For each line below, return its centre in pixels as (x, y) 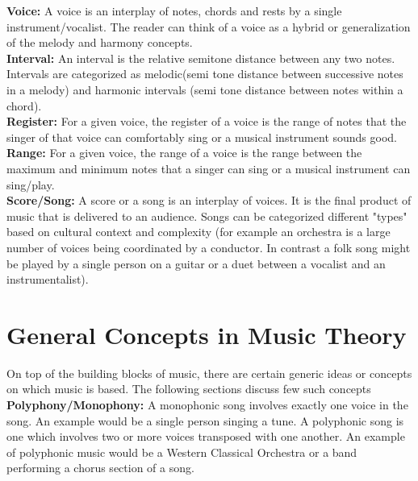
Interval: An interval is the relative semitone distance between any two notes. (201, 58)
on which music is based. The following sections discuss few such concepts (189, 389)
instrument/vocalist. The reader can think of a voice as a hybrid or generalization (209, 26)
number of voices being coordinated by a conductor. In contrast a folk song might (209, 247)
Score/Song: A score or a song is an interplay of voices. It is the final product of (209, 200)
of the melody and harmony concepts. (100, 42)
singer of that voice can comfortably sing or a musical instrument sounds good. (202, 137)
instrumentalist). (48, 279)
